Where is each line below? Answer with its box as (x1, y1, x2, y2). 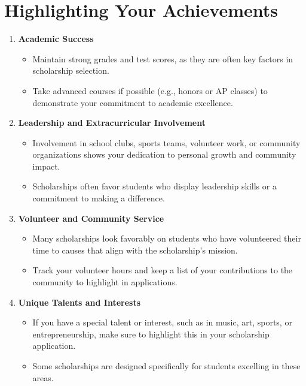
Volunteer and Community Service (18, 212, 164, 224)
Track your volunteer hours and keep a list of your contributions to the (32, 264, 293, 276)
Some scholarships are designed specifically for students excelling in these (32, 360, 301, 372)
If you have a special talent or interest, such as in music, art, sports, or (32, 316, 292, 328)
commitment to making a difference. (32, 192, 165, 204)
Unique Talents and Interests (18, 295, 141, 308)
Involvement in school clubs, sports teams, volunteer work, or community (32, 136, 301, 149)
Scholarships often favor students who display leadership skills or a (32, 180, 277, 192)
